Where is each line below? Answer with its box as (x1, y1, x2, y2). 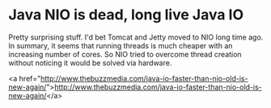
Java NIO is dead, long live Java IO (8, 6, 244, 24)
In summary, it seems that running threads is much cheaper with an (8, 40, 233, 50)
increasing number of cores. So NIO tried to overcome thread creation (8, 49, 242, 59)
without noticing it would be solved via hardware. (8, 58, 172, 68)
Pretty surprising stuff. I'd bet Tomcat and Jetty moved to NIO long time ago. (8, 32, 264, 42)
